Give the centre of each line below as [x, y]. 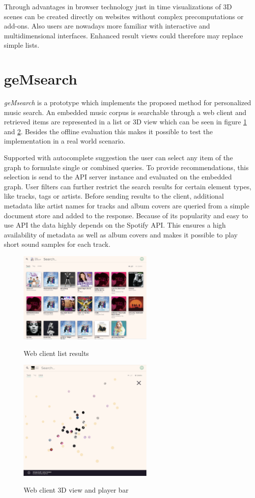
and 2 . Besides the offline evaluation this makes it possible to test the [108, 131]
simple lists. [22, 45]
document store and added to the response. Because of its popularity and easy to [126, 215]
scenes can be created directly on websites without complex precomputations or [124, 16]
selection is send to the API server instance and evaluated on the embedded [118, 177]
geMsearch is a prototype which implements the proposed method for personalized [128, 103]
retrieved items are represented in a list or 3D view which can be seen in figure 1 [126, 122]
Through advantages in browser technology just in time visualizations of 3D [118, 6]
